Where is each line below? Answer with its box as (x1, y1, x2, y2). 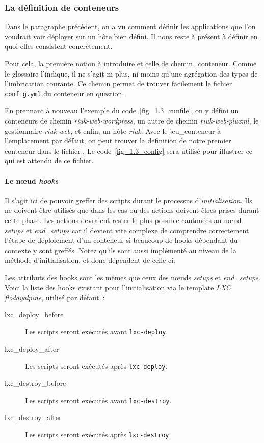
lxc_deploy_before (5, 309, 64, 319)
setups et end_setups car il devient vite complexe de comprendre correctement (5, 225, 249, 235)
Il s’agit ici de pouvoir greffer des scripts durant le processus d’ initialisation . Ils (5, 194, 252, 205)
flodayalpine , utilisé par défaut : (5, 292, 105, 303)
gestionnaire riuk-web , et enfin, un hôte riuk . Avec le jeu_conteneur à (5, 125, 221, 136)
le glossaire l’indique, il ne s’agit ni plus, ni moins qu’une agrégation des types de (5, 68, 258, 79)
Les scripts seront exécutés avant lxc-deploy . (25, 326, 168, 337)
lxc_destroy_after (5, 412, 62, 423)
